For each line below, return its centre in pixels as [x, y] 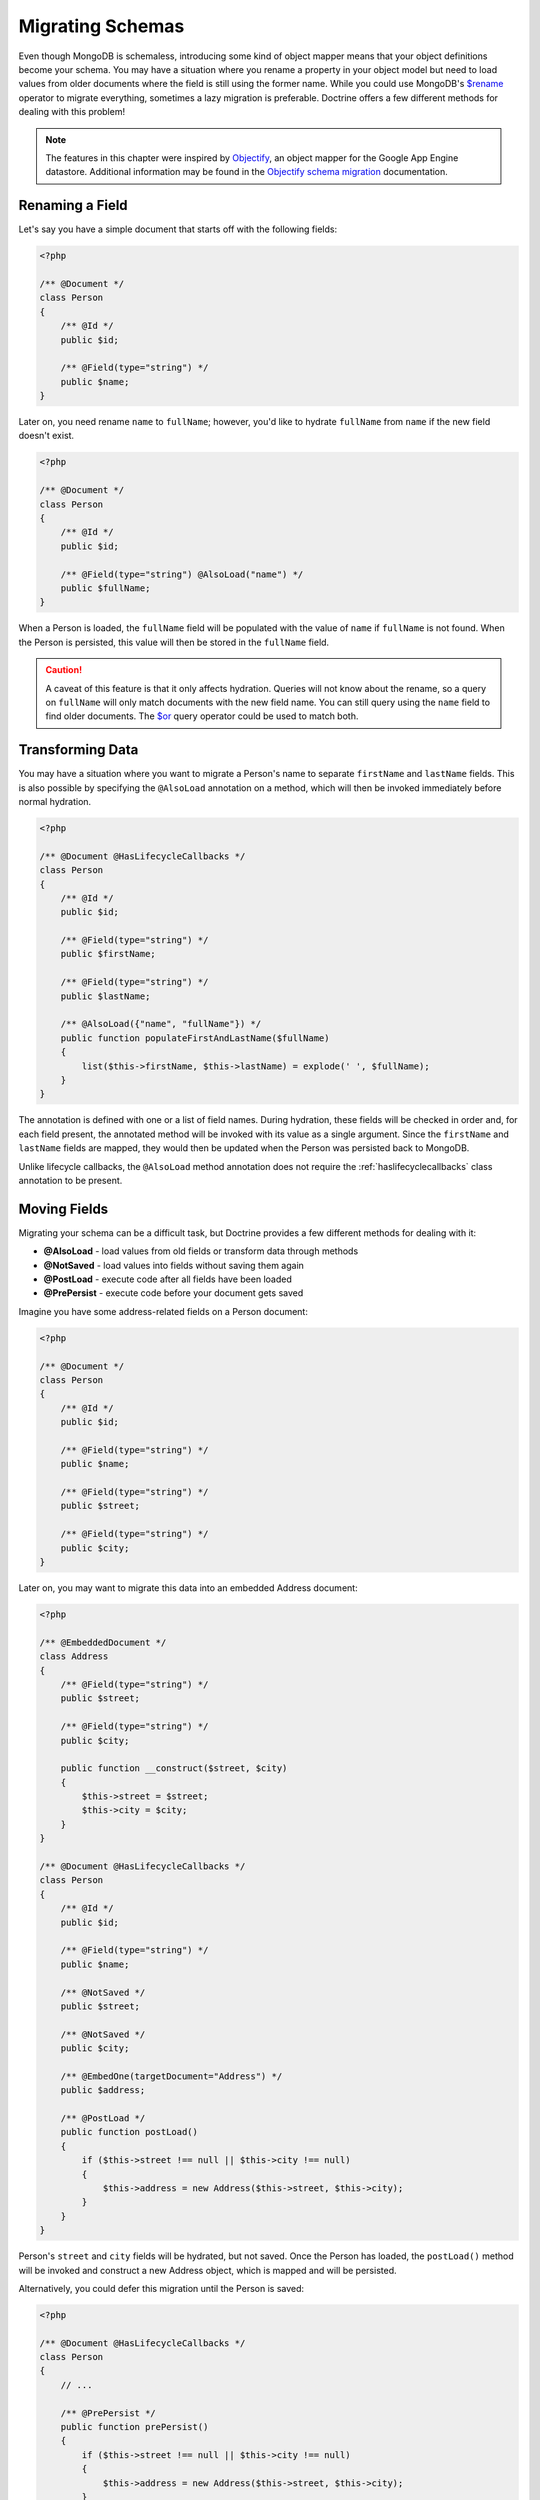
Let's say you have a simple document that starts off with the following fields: [178, 229]
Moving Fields [63, 1208]
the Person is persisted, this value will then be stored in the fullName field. [174, 642]
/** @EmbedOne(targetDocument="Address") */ [171, 2076]
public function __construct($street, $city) [174, 1768]
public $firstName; [108, 954]
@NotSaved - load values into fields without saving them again [174, 1265]
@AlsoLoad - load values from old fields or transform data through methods [201, 1251]
